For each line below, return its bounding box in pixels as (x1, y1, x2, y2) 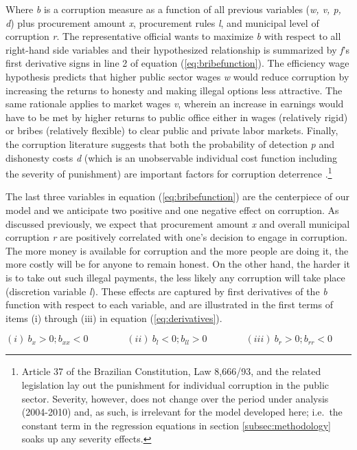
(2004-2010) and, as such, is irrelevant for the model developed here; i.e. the (21, 405, 343, 419)
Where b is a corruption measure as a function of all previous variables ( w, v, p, (5, 2, 341, 16)
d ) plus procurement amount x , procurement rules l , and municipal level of (5, 15, 319, 30)
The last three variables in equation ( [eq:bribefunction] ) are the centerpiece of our (5, 189, 349, 204)
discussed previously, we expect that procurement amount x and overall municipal (5, 216, 350, 231)
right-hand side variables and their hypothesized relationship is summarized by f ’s (5, 42, 349, 56)
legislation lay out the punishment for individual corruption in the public (21, 377, 329, 392)
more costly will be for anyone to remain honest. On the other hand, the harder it (5, 257, 351, 271)
